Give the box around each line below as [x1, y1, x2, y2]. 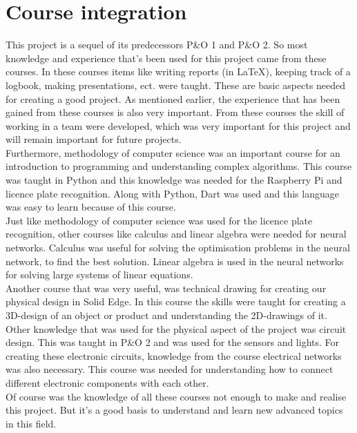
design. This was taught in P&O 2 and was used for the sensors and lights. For [6, 335, 340, 349]
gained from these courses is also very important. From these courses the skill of [6, 105, 345, 119]
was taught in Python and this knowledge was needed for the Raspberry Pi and [6, 173, 342, 187]
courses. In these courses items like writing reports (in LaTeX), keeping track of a [6, 64, 351, 79]
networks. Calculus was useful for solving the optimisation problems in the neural [6, 240, 350, 255]
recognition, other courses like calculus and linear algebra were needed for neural [6, 227, 347, 241]
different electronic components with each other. [6, 375, 209, 389]
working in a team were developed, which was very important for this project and [6, 118, 351, 133]
